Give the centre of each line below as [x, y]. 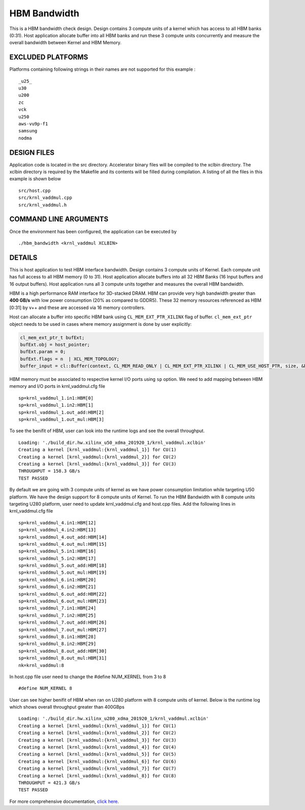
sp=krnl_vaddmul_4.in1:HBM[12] [57, 523]
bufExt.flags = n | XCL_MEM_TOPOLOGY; [70, 359]
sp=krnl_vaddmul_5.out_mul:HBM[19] [63, 572]
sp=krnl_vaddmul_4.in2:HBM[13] [57, 530]
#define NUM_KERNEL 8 [45, 688]
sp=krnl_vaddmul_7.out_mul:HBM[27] [63, 630]
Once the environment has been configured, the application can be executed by [93, 231]
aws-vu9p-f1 [33, 124]
